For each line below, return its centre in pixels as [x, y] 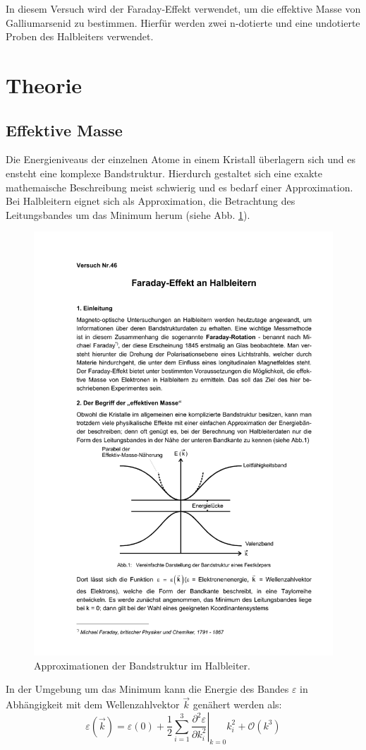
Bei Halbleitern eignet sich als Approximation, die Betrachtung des [151, 201]
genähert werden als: [237, 704]
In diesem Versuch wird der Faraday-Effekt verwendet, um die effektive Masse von [183, 8]
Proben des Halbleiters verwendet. [80, 36]
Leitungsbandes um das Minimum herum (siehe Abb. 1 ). [128, 214]
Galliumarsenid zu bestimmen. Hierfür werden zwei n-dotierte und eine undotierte [183, 22]
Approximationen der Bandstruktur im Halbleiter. [142, 665]
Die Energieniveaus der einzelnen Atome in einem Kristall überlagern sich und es [181, 159]
